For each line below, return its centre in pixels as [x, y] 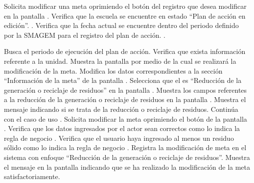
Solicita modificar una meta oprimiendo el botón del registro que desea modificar [125, 6]
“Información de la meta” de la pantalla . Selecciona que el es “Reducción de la [123, 80]
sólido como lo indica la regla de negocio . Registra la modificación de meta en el [125, 147]
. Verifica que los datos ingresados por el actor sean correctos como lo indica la [122, 128]
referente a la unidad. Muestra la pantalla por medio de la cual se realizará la [120, 61]
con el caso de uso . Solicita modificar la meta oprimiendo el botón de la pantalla [126, 118]
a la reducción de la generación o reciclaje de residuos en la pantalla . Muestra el [125, 99]
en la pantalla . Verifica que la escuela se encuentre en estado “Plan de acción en [125, 15]
